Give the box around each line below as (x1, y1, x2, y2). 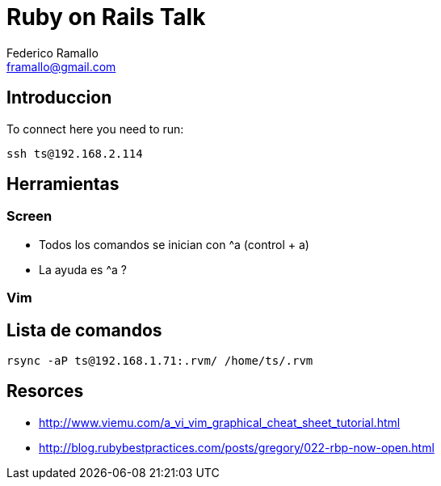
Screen (6, 208, 52, 225)
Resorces (6, 381, 84, 402)
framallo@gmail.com (6, 59, 116, 74)
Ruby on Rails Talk (6, 3, 206, 31)
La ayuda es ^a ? (39, 262, 127, 277)
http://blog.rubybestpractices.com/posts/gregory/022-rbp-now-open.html (39, 440, 435, 454)
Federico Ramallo (6, 45, 99, 60)
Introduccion (6, 87, 112, 108)
